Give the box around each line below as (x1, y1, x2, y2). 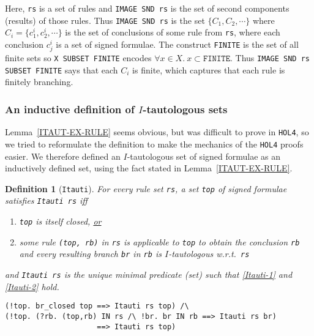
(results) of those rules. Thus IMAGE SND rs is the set (5, 13, 205, 26)
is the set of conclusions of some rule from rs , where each (65, 26, 280, 39)
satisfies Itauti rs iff (5, 194, 88, 207)
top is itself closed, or (19, 215, 102, 228)
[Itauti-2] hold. (5, 280, 59, 293)
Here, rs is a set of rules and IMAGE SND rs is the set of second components (5, 2, 290, 14)
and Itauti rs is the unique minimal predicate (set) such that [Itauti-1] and (5, 268, 293, 281)
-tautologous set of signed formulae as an (127, 149, 281, 162)
